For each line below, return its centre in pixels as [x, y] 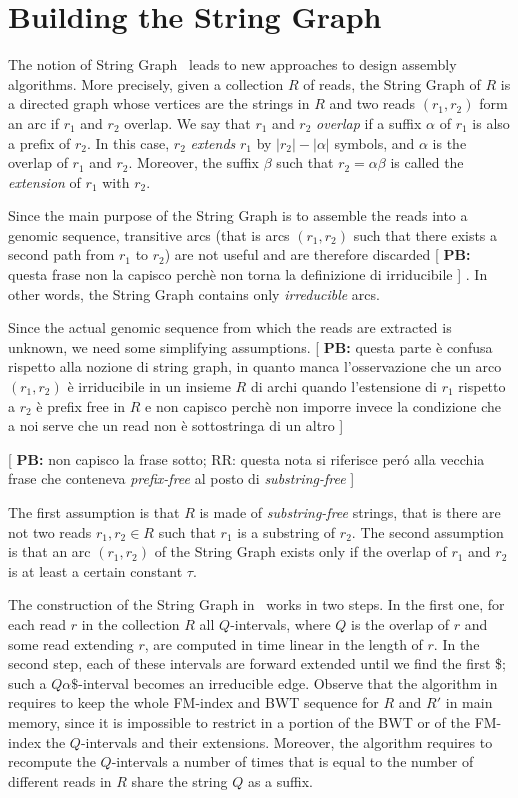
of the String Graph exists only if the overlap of [300, 551]
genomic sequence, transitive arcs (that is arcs [149, 234]
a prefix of [39, 142]
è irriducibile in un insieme [149, 386]
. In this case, [128, 142]
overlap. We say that [187, 122]
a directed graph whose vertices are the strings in [159, 103]
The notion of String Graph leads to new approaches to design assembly [232, 64]
